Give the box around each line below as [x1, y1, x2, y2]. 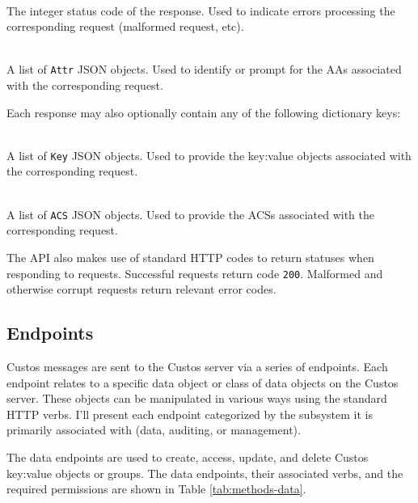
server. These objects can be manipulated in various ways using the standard [6, 390, 387, 407]
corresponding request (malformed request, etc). [6, 18, 244, 35]
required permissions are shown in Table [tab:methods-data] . [6, 480, 306, 497]
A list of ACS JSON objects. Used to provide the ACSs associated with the [6, 205, 374, 222]
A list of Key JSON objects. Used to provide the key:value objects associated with [6, 146, 412, 163]
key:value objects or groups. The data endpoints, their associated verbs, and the [6, 464, 403, 481]
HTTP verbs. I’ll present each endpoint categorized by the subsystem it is [6, 405, 374, 422]
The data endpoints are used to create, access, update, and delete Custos [6, 448, 369, 465]
